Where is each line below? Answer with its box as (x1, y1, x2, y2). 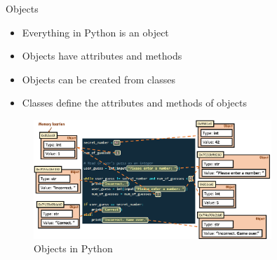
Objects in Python (34, 241, 113, 256)
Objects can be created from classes (22, 71, 175, 86)
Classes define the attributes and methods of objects (22, 95, 247, 110)
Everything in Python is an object (22, 25, 169, 39)
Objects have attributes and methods (22, 48, 182, 63)
